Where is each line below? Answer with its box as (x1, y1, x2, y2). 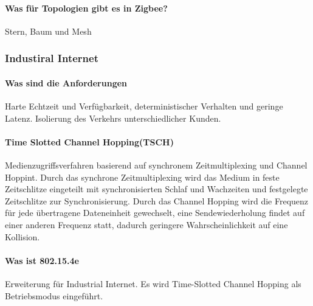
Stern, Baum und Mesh (5, 24, 92, 37)
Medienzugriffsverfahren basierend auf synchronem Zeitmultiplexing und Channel (5, 159, 308, 172)
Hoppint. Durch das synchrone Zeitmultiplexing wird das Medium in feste (5, 170, 280, 183)
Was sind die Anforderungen (5, 76, 128, 89)
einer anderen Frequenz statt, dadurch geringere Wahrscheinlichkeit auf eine (5, 218, 288, 231)
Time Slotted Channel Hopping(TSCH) (5, 135, 174, 148)
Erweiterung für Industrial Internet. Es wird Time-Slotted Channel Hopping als (5, 277, 301, 290)
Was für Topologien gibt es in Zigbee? (5, 1, 168, 14)
